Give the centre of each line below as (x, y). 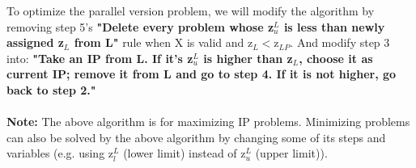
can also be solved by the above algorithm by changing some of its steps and (196, 137)
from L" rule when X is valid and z (163, 42)
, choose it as (336, 58)
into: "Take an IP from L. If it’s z (100, 58)
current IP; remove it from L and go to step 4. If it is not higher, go (202, 74)
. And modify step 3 (340, 42)
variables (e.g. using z (60, 153)
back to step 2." (51, 89)
